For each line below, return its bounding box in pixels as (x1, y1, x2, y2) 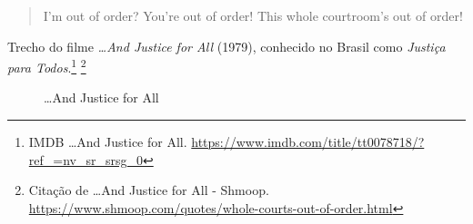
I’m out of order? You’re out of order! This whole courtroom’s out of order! (43, 6, 463, 24)
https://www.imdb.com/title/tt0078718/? (191, 132, 425, 151)
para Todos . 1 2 (7, 55, 86, 76)
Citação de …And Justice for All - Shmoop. (28, 180, 269, 200)
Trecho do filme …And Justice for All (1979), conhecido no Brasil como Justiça (7, 36, 446, 55)
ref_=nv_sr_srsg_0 (28, 150, 143, 169)
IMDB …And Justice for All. (28, 132, 187, 151)
